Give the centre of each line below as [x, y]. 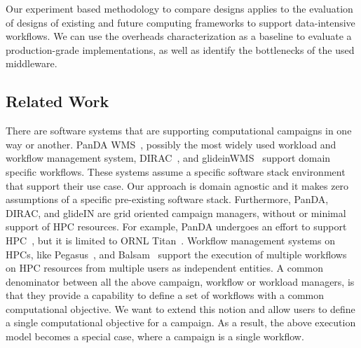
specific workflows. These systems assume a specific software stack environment [176, 171]
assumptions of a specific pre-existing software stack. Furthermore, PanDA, [167, 199]
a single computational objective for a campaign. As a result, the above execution [181, 322]
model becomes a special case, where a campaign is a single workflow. [155, 336]
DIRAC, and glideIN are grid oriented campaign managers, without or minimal [176, 213]
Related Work [57, 101]
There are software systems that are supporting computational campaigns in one [179, 131]
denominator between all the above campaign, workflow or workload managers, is [180, 281]
